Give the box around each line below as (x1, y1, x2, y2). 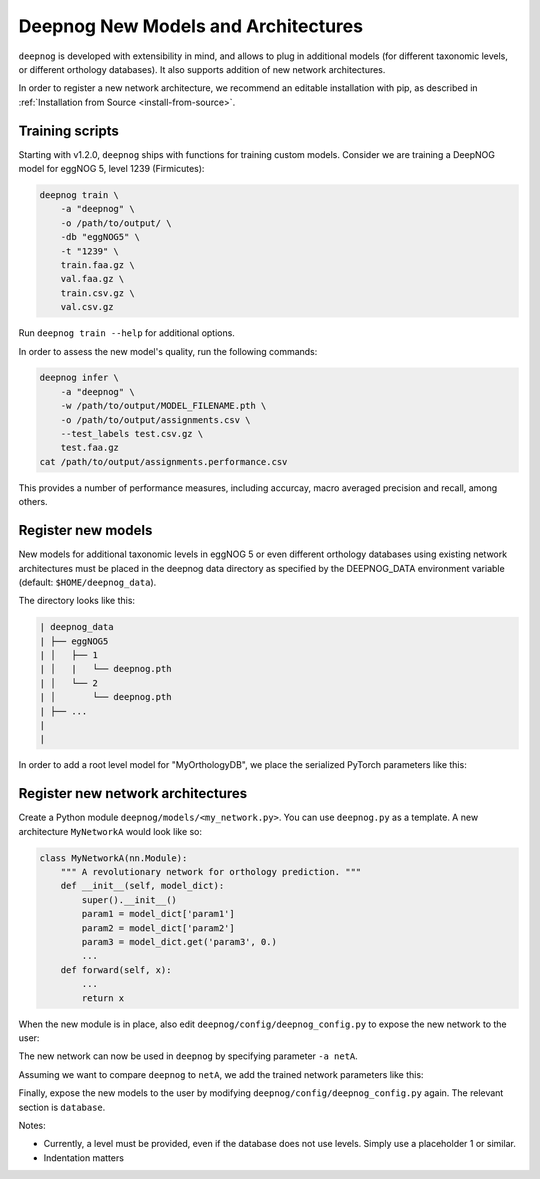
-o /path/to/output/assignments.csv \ (60, 414, 251, 425)
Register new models (18, 522, 153, 539)
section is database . (18, 1101, 106, 1113)
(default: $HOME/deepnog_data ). (18, 576, 157, 588)
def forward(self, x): (60, 964, 172, 975)
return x (81, 992, 125, 1004)
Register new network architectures (18, 785, 248, 802)
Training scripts (18, 122, 120, 139)
